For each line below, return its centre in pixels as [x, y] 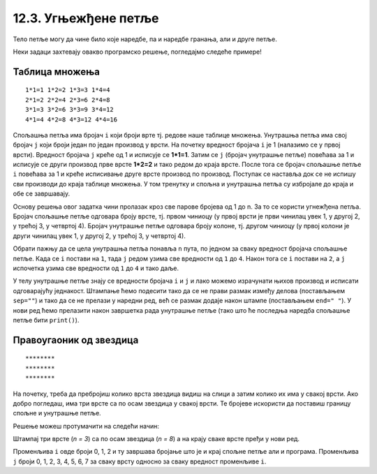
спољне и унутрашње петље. [57, 413]
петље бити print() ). [46, 320]
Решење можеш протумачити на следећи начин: [86, 426]
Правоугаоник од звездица [76, 340]
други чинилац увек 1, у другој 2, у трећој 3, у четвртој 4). [99, 236]
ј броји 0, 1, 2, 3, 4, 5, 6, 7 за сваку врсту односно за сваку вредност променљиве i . [140, 461]
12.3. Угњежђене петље [86, 18]
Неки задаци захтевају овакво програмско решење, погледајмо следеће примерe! [137, 52]
